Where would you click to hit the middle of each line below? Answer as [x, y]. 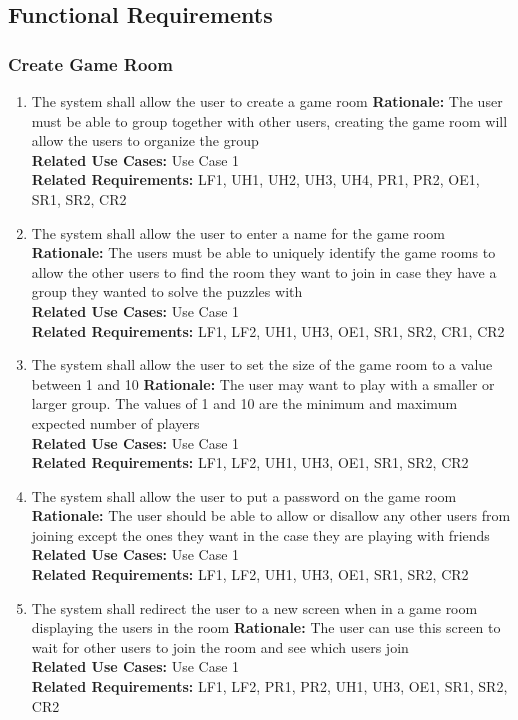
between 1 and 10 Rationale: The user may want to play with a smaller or [263, 383]
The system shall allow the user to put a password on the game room [244, 495]
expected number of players [115, 422]
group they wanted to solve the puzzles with [167, 291]
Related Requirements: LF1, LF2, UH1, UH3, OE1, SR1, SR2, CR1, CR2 [268, 330]
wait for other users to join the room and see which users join [220, 646]
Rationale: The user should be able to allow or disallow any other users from [271, 515]
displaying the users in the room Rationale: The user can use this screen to [266, 627]
